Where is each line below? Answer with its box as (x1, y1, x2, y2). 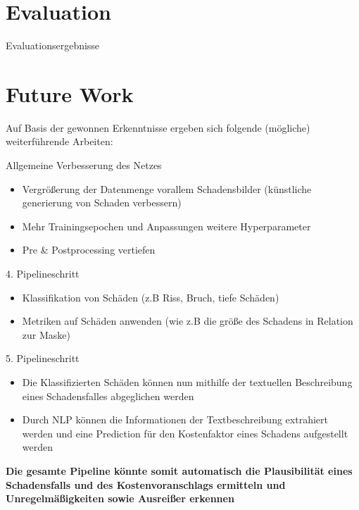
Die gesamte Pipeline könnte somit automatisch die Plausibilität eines (6, 463, 353, 478)
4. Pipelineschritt (6, 266, 80, 280)
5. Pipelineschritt (6, 351, 80, 366)
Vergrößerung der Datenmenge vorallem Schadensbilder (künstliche (22, 181, 312, 196)
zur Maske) (22, 327, 70, 342)
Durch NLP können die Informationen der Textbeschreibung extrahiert (22, 412, 328, 427)
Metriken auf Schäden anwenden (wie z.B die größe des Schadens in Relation (22, 313, 353, 328)
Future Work (6, 79, 134, 108)
